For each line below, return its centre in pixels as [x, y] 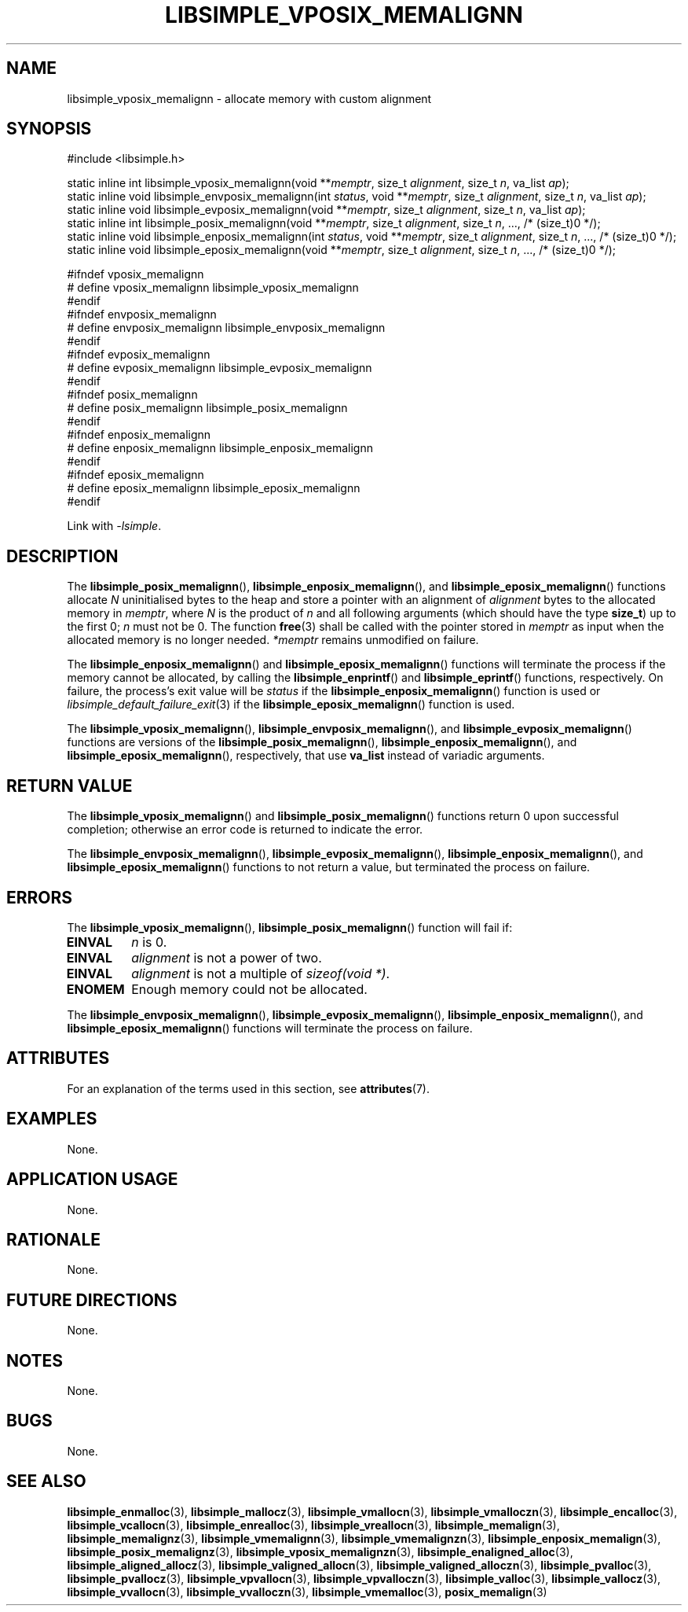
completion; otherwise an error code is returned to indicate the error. [245, 830]
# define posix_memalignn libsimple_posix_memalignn [207, 408]
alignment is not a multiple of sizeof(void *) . [261, 973]
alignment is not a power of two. [227, 957]
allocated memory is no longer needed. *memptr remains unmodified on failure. [273, 640]
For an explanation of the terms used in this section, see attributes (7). [248, 1088]
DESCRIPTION [62, 556]
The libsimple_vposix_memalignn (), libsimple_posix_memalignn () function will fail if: [290, 927]
